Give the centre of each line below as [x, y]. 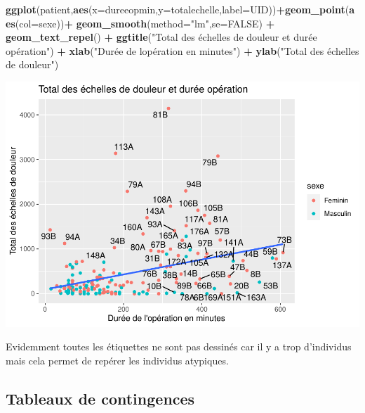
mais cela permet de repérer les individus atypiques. [117, 361]
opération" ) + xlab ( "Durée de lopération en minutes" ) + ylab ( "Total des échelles [182, 50]
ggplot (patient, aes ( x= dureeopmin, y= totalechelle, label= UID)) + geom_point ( [178, 9]
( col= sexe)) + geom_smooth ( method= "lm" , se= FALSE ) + [145, 23]
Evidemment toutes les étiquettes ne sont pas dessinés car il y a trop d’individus [179, 347]
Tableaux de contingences [100, 399]
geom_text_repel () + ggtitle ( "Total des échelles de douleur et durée [161, 37]
